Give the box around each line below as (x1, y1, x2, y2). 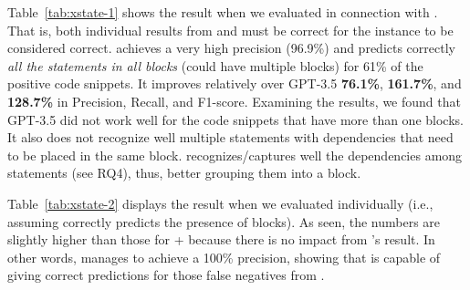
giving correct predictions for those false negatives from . (7, 265, 325, 285)
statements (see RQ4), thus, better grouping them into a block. (7, 163, 361, 182)
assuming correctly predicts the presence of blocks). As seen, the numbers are (7, 212, 441, 231)
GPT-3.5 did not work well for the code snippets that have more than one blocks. (7, 109, 464, 129)
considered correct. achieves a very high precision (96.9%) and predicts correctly (7, 38, 455, 57)
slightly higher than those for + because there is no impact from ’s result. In (7, 230, 435, 249)
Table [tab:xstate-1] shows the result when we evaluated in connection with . (7, 3, 438, 21)
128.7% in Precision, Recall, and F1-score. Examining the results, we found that (7, 91, 461, 110)
